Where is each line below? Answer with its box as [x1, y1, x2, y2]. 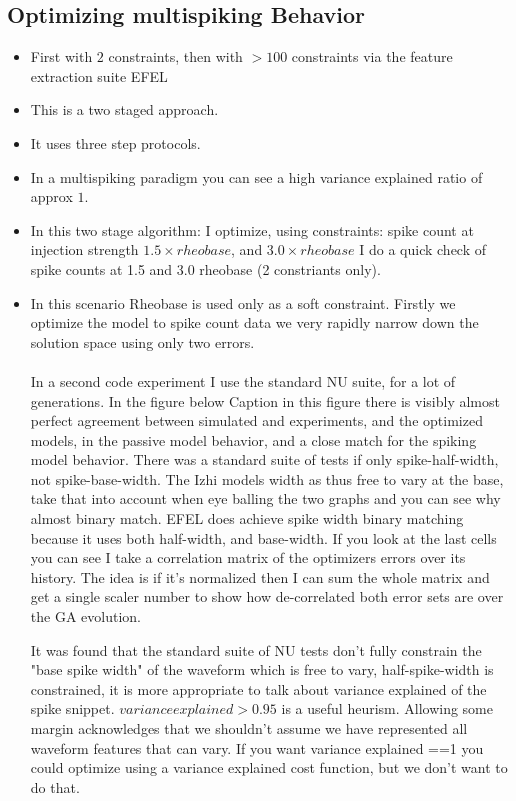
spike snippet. [30, 698, 115, 719]
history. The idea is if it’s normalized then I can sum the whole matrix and [30, 566, 490, 587]
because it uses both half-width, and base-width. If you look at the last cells [30, 527, 497, 548]
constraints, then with [108, 46, 243, 67]
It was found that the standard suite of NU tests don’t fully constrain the [30, 639, 482, 660]
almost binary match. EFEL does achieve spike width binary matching [30, 508, 464, 529]
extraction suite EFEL [30, 65, 168, 86]
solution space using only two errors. [30, 331, 255, 352]
